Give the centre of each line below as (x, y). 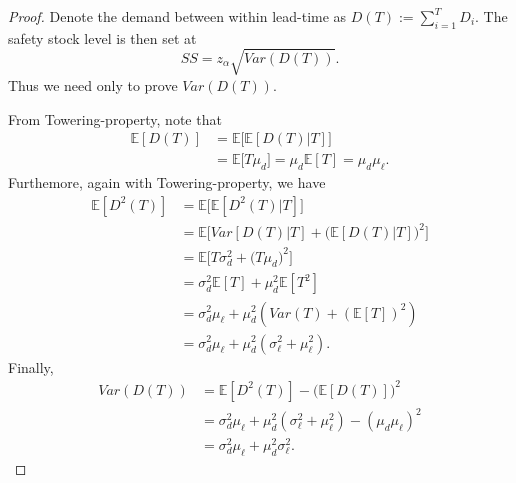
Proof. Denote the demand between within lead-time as (177, 16)
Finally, (31, 366)
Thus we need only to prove (93, 84)
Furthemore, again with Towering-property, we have (167, 181)
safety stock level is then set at (102, 37)
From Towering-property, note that (115, 118)
